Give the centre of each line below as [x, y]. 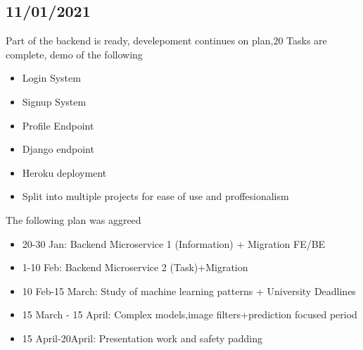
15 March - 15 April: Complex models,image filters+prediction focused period [190, 314]
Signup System [54, 101]
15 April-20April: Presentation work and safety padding [142, 338]
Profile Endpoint [58, 125]
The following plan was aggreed [74, 219]
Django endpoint [58, 149]
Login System [51, 78]
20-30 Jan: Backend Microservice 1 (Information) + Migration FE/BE [174, 243]
